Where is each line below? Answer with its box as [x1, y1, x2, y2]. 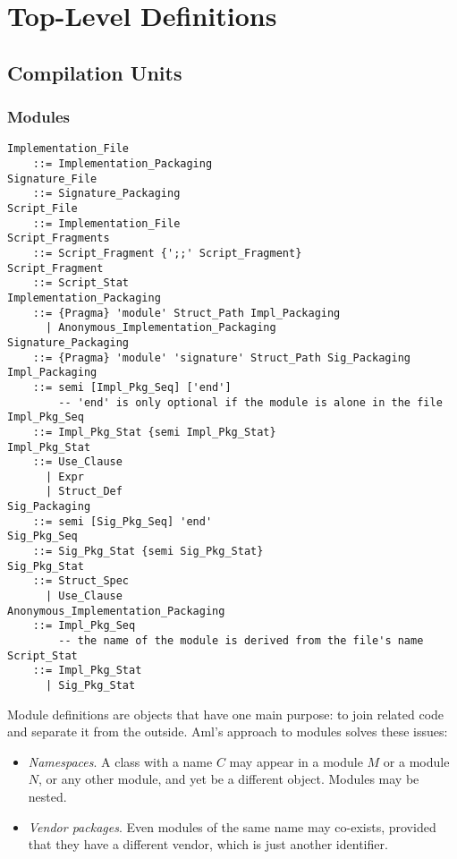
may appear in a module [229, 752, 363, 770]
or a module [383, 752, 450, 770]
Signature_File [7, 172, 97, 185]
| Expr [45, 470, 84, 483]
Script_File [7, 202, 78, 215]
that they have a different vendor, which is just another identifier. [28, 835, 388, 854]
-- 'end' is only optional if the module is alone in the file [58, 395, 443, 409]
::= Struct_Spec [32, 574, 130, 588]
